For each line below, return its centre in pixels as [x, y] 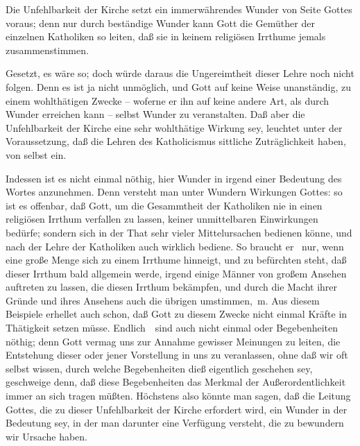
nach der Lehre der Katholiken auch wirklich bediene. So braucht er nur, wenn [175, 246]
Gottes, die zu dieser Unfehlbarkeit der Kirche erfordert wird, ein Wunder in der [177, 409]
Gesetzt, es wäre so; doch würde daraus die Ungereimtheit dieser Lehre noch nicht [180, 73]
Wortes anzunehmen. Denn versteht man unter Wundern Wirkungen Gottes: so [174, 192]
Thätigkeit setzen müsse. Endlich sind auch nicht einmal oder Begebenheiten [172, 328]
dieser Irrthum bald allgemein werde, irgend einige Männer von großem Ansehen [176, 273]
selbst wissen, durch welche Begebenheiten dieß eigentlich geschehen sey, [159, 368]
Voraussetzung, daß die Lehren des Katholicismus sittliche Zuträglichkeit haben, [176, 141]
